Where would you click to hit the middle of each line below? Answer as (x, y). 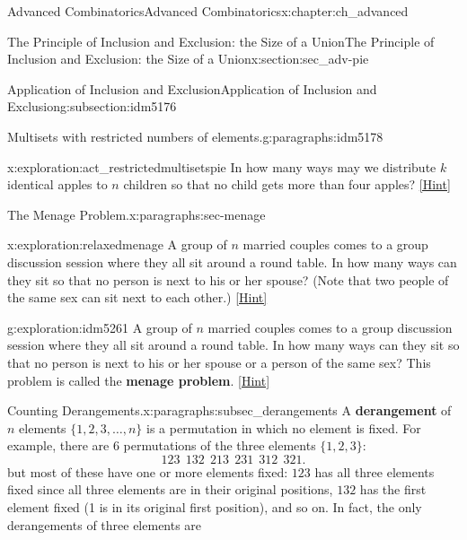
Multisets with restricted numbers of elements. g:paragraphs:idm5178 (195, 136)
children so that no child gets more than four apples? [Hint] (287, 184)
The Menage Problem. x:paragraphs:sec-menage (137, 214)
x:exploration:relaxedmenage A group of (117, 244)
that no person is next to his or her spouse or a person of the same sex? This (219, 362)
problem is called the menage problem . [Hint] (139, 380)
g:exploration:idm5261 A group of (100, 327)
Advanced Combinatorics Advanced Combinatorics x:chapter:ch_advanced (208, 11)
